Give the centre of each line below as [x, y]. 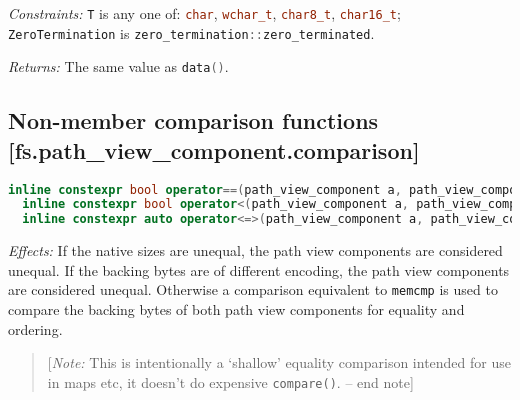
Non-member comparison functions [193, 120]
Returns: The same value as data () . [118, 66]
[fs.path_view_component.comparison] [214, 149]
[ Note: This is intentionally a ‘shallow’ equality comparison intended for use [279, 362]
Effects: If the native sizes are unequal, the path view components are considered [255, 250]
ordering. [35, 328]
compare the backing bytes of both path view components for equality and [236, 309]
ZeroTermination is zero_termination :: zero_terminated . [191, 32]
